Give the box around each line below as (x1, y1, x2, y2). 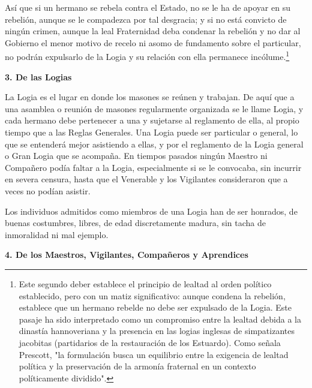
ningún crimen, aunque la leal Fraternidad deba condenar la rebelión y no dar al (5, 25, 301, 37)
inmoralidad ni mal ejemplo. (5, 228, 109, 240)
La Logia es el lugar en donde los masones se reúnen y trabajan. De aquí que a (5, 91, 295, 103)
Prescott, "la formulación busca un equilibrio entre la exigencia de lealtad (19, 348, 289, 360)
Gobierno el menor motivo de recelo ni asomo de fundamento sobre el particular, (5, 36, 301, 49)
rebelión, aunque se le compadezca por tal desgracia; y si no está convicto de (5, 13, 287, 25)
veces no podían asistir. (5, 184, 91, 197)
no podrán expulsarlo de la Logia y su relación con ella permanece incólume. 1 (5, 49, 290, 63)
